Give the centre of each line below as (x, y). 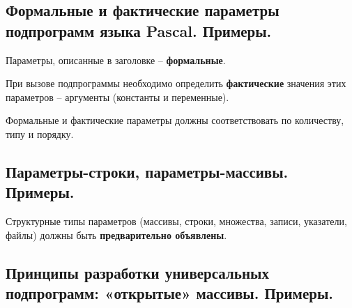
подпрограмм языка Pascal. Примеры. (139, 30)
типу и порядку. (40, 133)
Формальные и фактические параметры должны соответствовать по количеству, (175, 120)
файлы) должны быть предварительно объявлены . (116, 234)
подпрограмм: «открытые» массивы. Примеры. (169, 293)
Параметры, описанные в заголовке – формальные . (116, 60)
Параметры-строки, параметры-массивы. (147, 171)
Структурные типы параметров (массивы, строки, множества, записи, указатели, (176, 221)
